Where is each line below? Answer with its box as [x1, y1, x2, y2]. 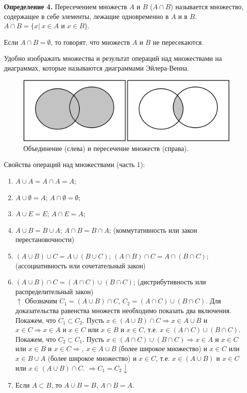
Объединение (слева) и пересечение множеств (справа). [23, 143, 189, 153]
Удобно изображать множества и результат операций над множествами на [4, 53, 222, 63]
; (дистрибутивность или [133, 277, 206, 287]
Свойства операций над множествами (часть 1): [4, 159, 145, 169]
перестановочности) [15, 234, 74, 244]
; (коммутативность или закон [109, 225, 197, 235]
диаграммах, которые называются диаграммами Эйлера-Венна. [4, 62, 189, 73]
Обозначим [25, 296, 57, 306]
